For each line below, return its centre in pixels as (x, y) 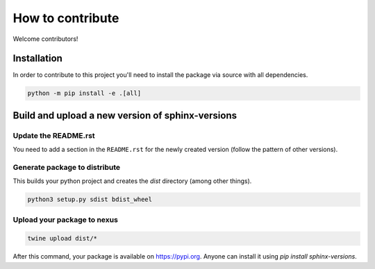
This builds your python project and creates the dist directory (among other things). (132, 181)
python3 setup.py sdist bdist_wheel (90, 200)
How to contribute (66, 18)
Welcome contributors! (45, 39)
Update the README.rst (54, 135)
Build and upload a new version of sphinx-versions (125, 115)
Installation (37, 59)
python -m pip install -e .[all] (84, 93)
